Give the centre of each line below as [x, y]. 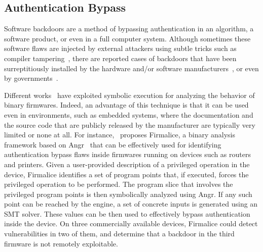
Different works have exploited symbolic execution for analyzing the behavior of [129, 95]
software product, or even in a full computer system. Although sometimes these [127, 38]
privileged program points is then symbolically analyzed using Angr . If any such [128, 194]
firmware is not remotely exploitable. [61, 243]
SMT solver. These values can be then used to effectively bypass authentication [127, 213]
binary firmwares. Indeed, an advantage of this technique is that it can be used [126, 105]
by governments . [31, 78]
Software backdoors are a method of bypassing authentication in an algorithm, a [129, 29]
